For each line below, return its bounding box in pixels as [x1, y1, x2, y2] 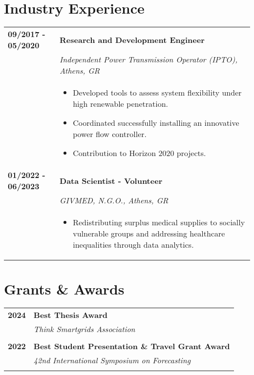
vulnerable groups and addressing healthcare [73, 228, 225, 239]
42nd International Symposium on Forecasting [33, 355, 191, 366]
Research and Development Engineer [60, 34, 205, 45]
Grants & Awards [4, 279, 125, 299]
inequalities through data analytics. [73, 239, 194, 251]
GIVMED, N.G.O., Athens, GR [60, 195, 169, 206]
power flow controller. [73, 128, 147, 140]
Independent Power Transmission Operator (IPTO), [60, 54, 238, 65]
